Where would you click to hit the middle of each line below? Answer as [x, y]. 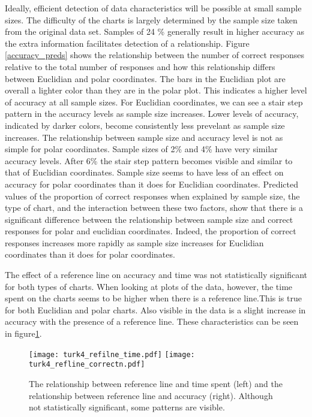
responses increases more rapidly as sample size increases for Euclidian [134, 242]
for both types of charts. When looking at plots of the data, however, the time [149, 286]
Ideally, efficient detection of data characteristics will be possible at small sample [153, 8]
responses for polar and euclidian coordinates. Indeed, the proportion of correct [151, 231]
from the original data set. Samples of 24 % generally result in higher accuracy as [155, 31]
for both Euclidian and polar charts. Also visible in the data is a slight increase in [155, 309]
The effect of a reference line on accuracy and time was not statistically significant [156, 275]
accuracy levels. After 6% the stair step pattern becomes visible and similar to [149, 160]
